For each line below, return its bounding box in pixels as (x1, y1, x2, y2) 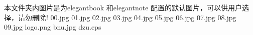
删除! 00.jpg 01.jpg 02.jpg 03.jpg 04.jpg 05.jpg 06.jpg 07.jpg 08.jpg (32, 12, 236, 22)
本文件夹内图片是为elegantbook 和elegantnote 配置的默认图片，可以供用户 (4, 2, 242, 12)
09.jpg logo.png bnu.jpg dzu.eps (4, 22, 101, 32)
